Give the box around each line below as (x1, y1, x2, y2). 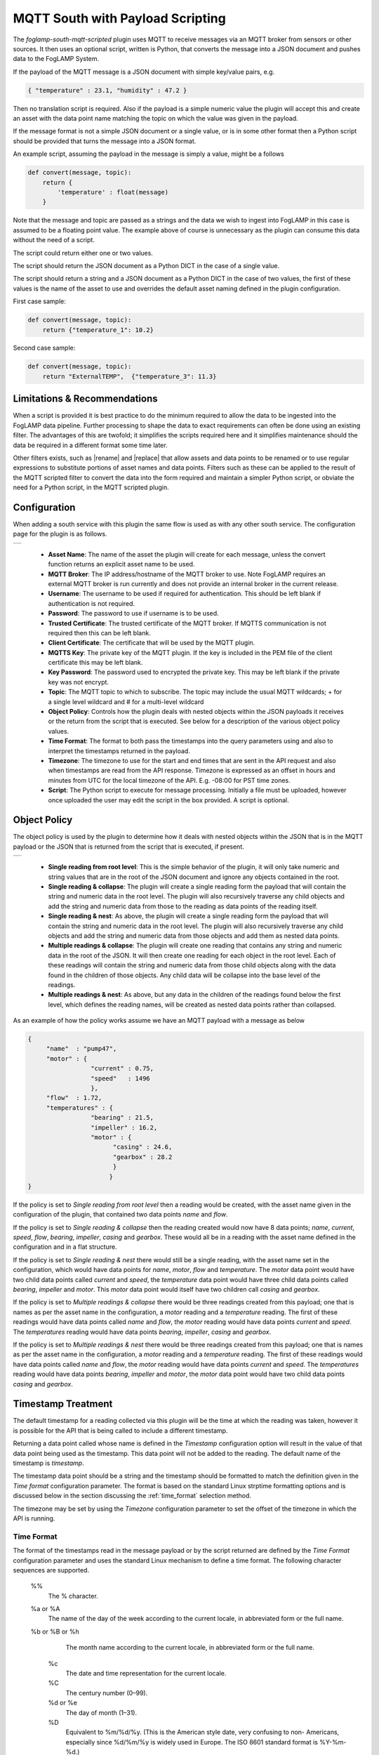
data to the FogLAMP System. (13, 55, 100, 63)
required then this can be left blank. (48, 628, 151, 637)
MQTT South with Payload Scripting (13, 11, 226, 26)
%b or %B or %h (30, 1627, 80, 1636)
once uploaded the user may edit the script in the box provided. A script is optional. (48, 795, 289, 804)
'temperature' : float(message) (57, 188, 168, 197)
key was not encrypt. (48, 677, 109, 686)
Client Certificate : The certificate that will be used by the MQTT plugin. (48, 639, 255, 647)
